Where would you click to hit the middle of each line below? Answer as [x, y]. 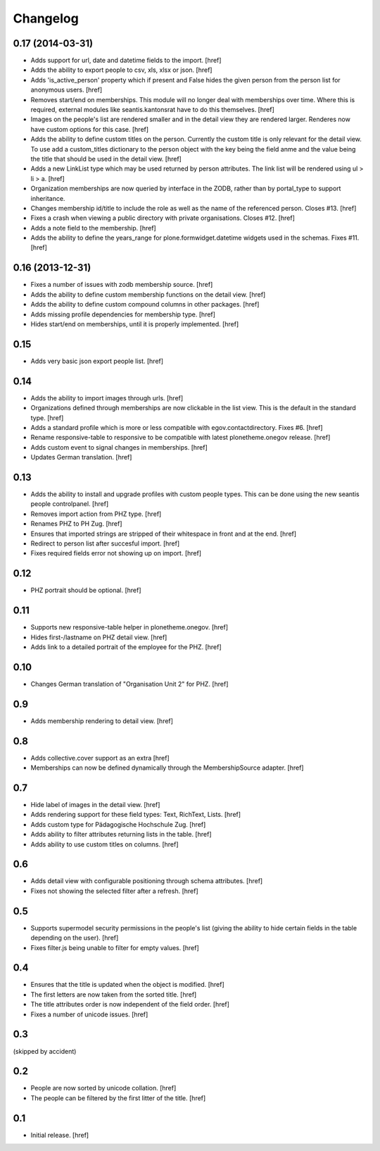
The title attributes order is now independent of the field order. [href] [130, 1004]
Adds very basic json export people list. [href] [97, 361]
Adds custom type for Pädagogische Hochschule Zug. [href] [118, 824]
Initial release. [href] [60, 1135]
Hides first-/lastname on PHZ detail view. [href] [99, 637]
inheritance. [48, 198]
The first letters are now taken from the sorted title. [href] [114, 995]
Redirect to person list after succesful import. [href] [105, 543]
